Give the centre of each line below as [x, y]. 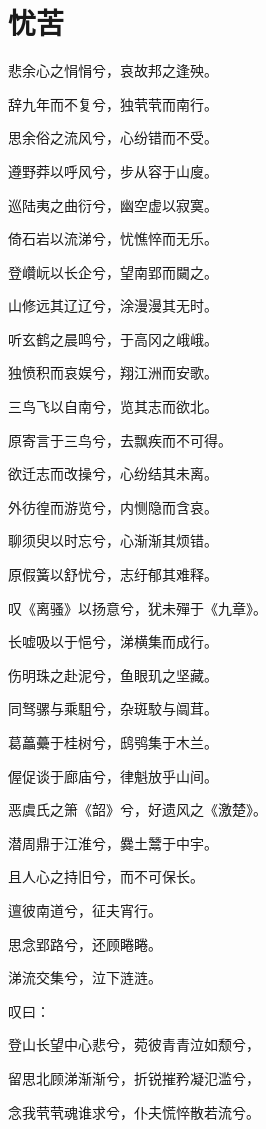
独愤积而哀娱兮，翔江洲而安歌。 [113, 372]
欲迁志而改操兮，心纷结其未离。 [113, 473]
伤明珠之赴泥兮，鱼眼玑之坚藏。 [113, 674]
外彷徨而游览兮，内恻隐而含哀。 [113, 506]
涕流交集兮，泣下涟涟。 [85, 977]
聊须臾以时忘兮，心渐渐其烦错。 [113, 540]
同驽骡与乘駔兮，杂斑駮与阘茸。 [113, 708]
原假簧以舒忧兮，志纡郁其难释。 [113, 574]
